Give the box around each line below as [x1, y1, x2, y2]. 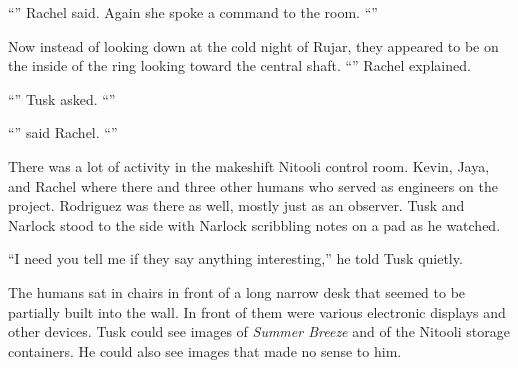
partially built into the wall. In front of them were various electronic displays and [8, 301, 506, 322]
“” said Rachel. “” [8, 122, 118, 143]
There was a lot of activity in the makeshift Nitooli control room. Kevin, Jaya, [8, 155, 490, 176]
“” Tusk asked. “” [8, 88, 116, 109]
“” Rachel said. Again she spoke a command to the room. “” [8, 2, 378, 22]
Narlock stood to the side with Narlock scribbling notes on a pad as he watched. [8, 214, 501, 235]
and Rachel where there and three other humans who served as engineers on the [8, 175, 498, 196]
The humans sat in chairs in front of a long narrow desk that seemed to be [8, 281, 466, 302]
